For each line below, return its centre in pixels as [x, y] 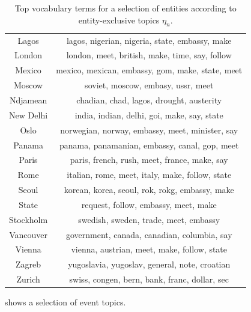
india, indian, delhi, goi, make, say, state [149, 115]
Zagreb [29, 264]
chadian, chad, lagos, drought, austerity [149, 100]
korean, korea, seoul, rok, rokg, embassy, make [149, 190]
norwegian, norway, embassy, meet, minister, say [149, 130]
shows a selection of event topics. [65, 302]
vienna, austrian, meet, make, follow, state [149, 249]
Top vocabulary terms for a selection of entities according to [125, 8]
